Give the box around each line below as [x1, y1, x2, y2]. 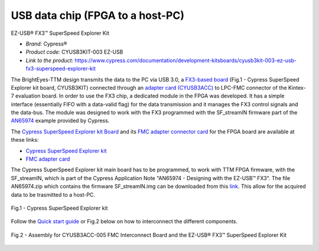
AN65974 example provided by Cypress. [11, 117, 110, 124]
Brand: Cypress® [25, 40, 67, 47]
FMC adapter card [25, 155, 70, 162]
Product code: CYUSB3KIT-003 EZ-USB [25, 48, 123, 56]
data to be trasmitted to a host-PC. [11, 191, 96, 198]
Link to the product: [25, 57, 74, 64]
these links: [11, 136, 39, 144]
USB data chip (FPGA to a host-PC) [11, 9, 184, 22]
